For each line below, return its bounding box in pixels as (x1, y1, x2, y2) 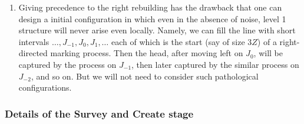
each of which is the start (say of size (111, 35, 245, 47)
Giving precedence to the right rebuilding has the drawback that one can (18, 1, 282, 13)
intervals (18, 35, 49, 47)
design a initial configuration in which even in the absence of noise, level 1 (18, 12, 286, 25)
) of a (257, 35, 277, 47)
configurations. (18, 81, 72, 94)
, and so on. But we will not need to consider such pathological (31, 70, 259, 82)
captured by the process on (18, 58, 117, 70)
